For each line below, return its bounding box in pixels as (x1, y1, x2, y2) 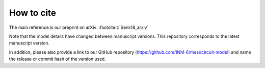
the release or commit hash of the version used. (9, 56, 106, 62)
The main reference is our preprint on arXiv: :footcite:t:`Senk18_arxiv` (9, 24, 149, 30)
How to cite (9, 7, 56, 18)
